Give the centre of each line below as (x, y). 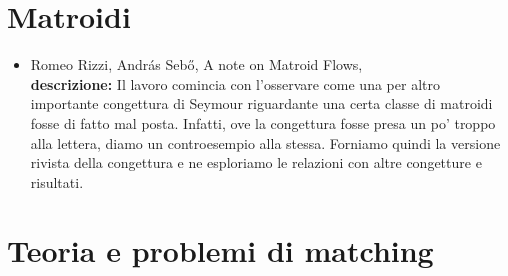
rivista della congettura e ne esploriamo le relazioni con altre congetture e (256, 162)
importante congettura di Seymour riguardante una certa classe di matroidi (261, 103)
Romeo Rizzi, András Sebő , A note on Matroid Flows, (196, 64)
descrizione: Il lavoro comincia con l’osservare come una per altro (235, 83)
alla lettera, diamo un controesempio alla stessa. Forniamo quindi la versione (265, 142)
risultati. (57, 181)
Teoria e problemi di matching (220, 250)
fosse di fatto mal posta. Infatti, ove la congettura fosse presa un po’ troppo (263, 122)
